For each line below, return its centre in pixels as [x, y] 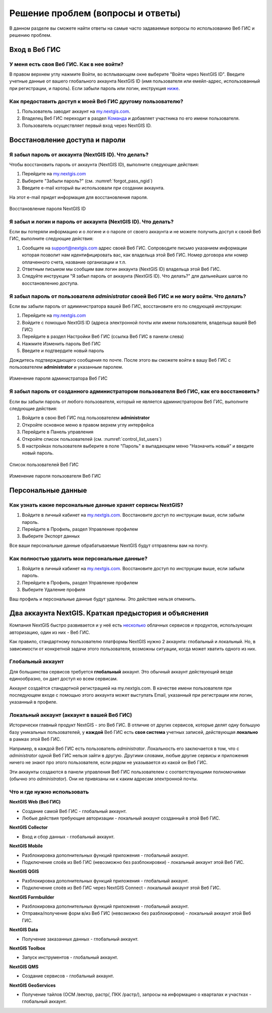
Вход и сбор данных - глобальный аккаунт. [68, 837]
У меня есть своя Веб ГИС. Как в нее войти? [66, 64]
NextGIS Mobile [26, 846]
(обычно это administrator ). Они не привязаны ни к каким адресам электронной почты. [104, 779]
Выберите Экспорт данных [51, 536]
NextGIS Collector [28, 827]
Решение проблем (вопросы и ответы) [95, 13]
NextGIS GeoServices [32, 985]
